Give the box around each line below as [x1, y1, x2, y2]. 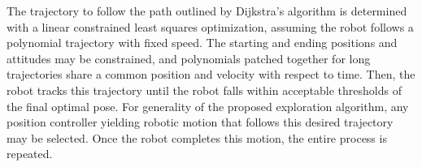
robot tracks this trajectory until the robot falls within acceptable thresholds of [7, 81, 402, 98]
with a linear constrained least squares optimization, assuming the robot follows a [7, 18, 414, 35]
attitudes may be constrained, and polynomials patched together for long [7, 49, 371, 66]
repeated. [7, 145, 53, 162]
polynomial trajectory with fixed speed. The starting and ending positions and [7, 34, 398, 51]
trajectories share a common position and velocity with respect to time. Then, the [7, 66, 415, 83]
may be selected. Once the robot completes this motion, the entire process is [7, 129, 387, 146]
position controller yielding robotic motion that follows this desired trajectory [7, 113, 394, 131]
